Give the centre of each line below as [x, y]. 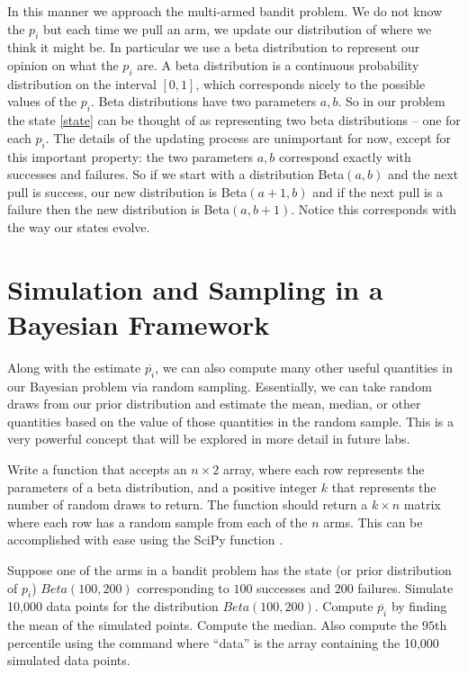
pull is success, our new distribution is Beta [127, 191]
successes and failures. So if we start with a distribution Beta [176, 174]
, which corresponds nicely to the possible [310, 83]
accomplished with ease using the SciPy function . [145, 540]
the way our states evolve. [79, 226]
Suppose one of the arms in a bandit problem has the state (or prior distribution [229, 569]
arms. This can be [373, 522]
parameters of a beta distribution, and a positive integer [162, 486]
